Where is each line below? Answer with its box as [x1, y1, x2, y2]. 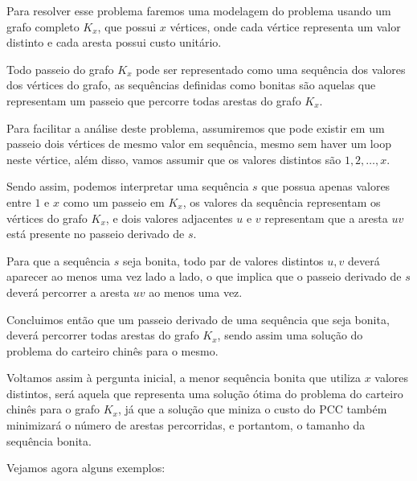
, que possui [97, 18, 157, 35]
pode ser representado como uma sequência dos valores [136, 60, 406, 77]
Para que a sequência [6, 252, 111, 269]
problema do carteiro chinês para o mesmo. [6, 342, 219, 359]
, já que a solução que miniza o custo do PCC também [118, 401, 387, 417]
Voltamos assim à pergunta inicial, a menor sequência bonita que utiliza [6, 369, 361, 386]
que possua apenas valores [261, 178, 390, 195]
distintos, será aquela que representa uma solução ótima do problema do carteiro [6, 384, 403, 401]
